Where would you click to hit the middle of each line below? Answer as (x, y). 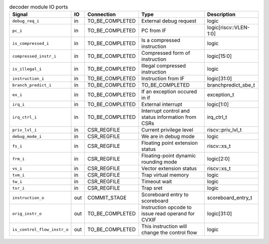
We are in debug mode (168, 136)
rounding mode (159, 162)
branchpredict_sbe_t (231, 85)
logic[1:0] (218, 105)
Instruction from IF (163, 79)
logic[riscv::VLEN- (228, 27)
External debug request (169, 21)
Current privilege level (167, 130)
